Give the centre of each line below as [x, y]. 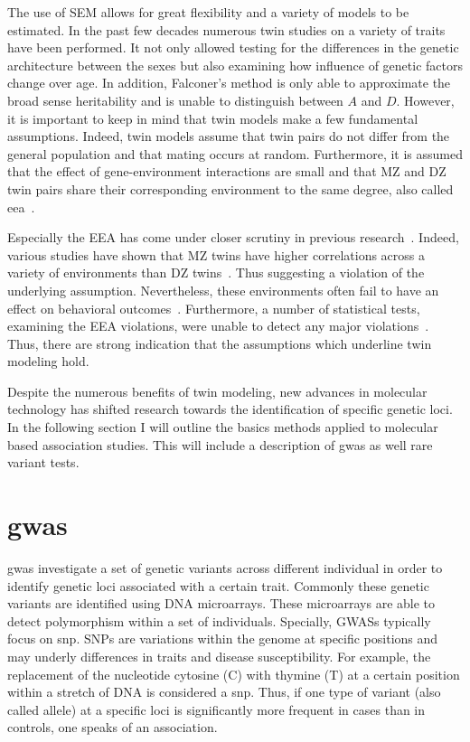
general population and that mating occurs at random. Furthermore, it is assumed [235, 153]
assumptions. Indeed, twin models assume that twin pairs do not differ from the [229, 136]
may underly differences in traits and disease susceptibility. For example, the [219, 656]
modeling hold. [48, 361]
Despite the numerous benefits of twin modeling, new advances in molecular [217, 391]
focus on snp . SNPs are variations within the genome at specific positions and [223, 639]
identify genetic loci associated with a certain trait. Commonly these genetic [218, 585]
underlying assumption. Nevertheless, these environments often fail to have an [223, 290]
